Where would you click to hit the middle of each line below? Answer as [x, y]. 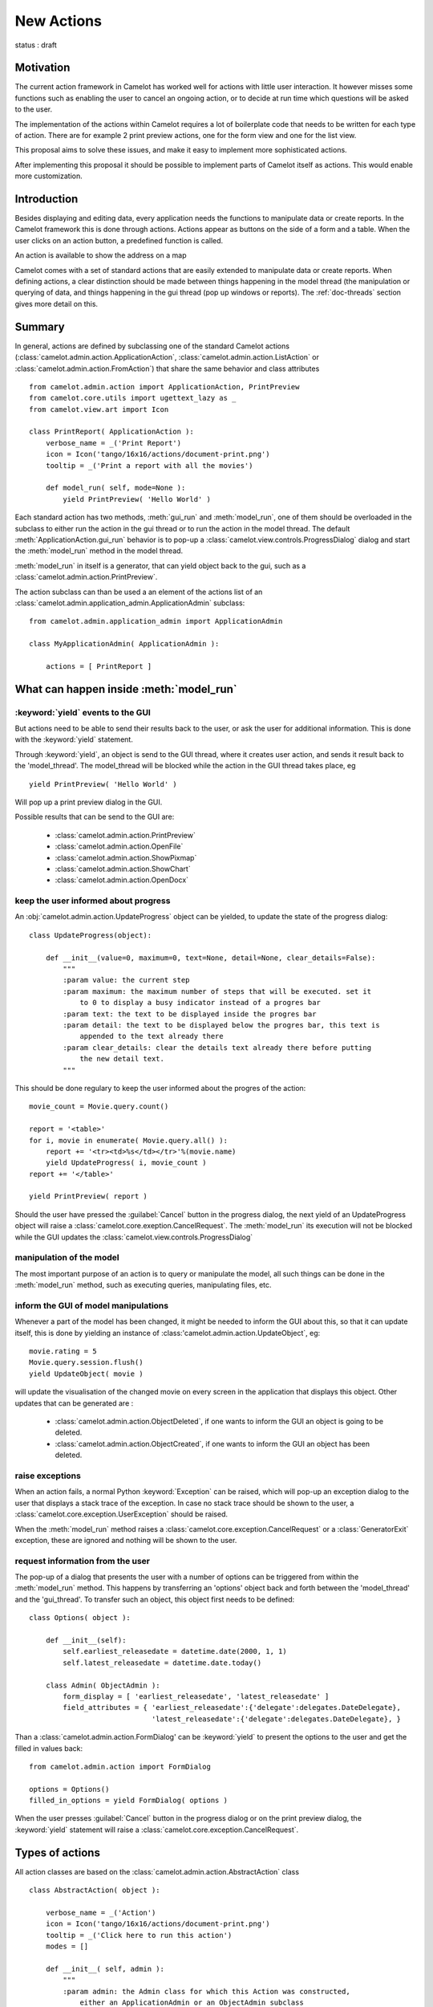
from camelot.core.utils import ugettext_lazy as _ [133, 398]
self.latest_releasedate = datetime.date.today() [162, 1663]
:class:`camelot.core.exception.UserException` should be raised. [121, 1514]
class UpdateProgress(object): [91, 935]
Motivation [42, 68]
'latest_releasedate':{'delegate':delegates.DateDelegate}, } [276, 1719]
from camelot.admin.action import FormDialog [120, 1767]
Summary [40, 326]
